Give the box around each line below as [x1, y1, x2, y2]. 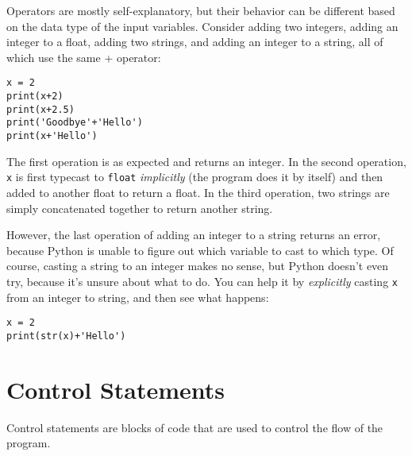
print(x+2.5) [6, 103, 75, 115]
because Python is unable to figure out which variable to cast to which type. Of [6, 242, 394, 258]
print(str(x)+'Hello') [6, 330, 126, 342]
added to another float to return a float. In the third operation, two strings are [6, 184, 390, 200]
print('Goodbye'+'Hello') [6, 117, 143, 129]
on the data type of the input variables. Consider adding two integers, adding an [6, 17, 399, 34]
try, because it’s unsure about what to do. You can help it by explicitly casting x [6, 272, 398, 289]
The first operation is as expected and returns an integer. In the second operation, [6, 153, 406, 169]
